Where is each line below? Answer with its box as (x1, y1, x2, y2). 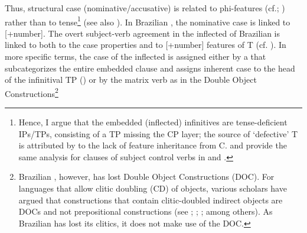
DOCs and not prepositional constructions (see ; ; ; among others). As (18, 205, 273, 218)
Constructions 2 (5, 85, 58, 99)
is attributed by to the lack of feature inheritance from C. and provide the (18, 139, 287, 151)
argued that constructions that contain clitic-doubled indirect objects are (18, 193, 283, 206)
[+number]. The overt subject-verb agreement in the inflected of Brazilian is (5, 27, 280, 39)
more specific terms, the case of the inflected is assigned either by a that (5, 50, 266, 63)
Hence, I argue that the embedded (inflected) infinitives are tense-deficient (18, 116, 288, 128)
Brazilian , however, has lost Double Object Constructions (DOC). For (18, 170, 275, 183)
